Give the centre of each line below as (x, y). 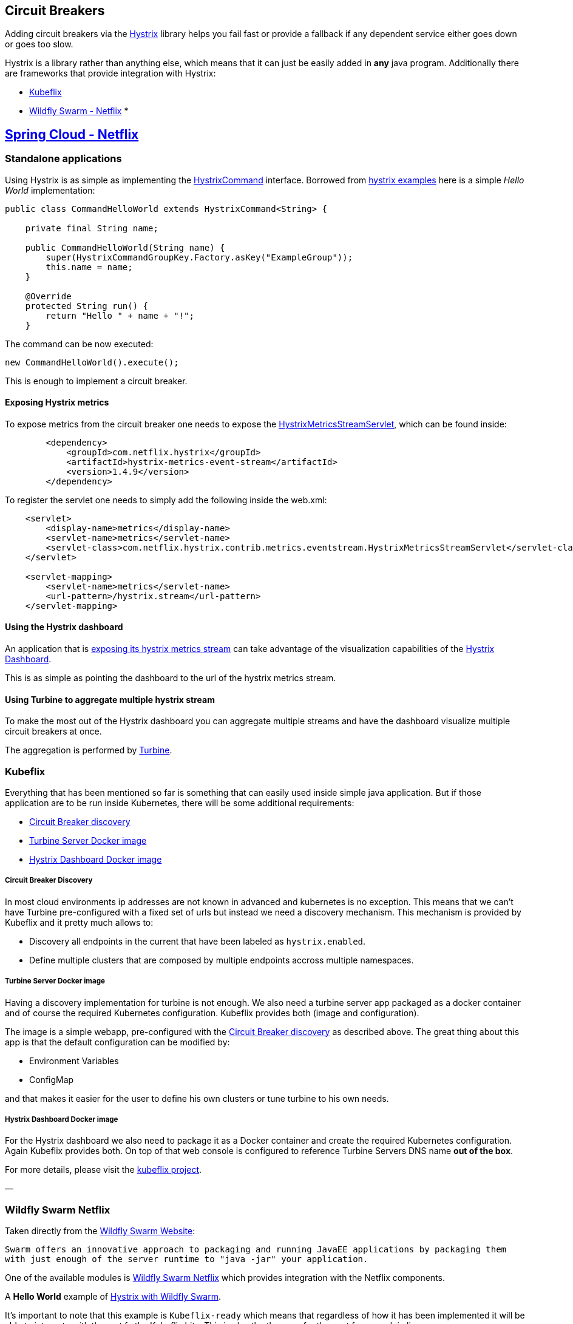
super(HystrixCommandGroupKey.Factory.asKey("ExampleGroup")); (199, 257)
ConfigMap (52, 1079)
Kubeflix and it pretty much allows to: (79, 922)
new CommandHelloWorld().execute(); (92, 362)
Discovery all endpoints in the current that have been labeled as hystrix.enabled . (198, 941)
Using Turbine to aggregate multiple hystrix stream (110, 699)
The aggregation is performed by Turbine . (89, 750)
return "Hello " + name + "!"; (120, 315)
